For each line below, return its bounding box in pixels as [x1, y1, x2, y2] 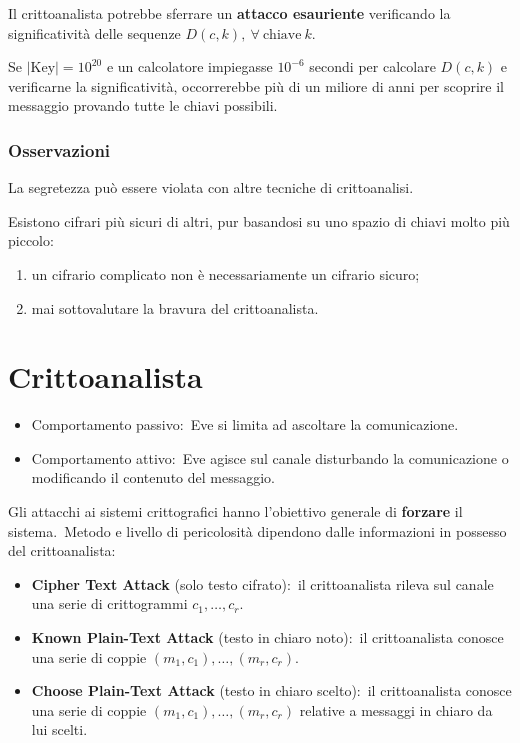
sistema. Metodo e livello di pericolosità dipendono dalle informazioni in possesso [8, 520, 507, 541]
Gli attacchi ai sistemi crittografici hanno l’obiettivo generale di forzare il [8, 501, 463, 522]
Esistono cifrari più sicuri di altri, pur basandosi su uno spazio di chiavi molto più [8, 210, 510, 231]
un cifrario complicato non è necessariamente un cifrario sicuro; [31, 263, 420, 284]
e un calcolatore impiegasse [106, 56, 273, 77]
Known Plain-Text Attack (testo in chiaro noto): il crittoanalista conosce [31, 627, 504, 648]
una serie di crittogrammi [31, 593, 188, 614]
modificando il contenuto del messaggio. [31, 467, 276, 488]
